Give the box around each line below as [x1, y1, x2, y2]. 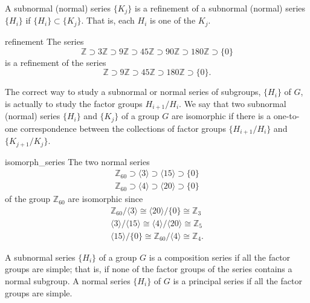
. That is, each [81, 14, 135, 27]
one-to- [273, 109, 300, 122]
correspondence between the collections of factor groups [20, 122, 226, 134]
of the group [5, 192, 51, 205]
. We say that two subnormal [179, 97, 286, 109]
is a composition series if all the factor [149, 250, 291, 263]
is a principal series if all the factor [173, 275, 302, 287]
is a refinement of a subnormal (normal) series [135, 2, 306, 14]
